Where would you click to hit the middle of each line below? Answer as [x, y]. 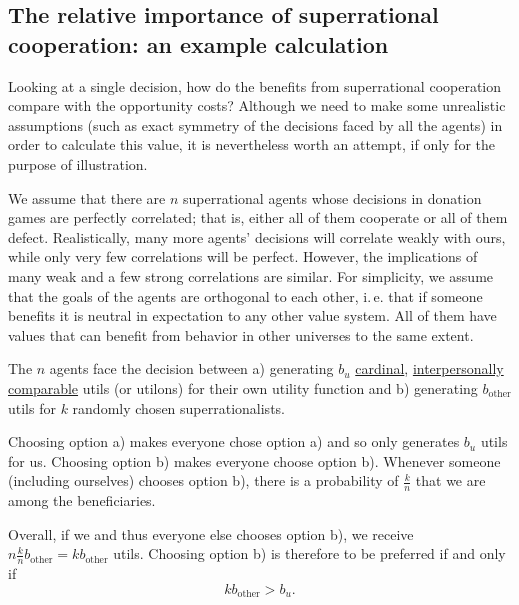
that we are [450, 480]
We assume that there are [87, 197]
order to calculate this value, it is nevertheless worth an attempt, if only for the [251, 144]
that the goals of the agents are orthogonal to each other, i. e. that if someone [245, 295]
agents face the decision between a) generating [191, 368]
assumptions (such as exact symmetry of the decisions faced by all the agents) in [255, 124]
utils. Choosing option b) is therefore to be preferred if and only [309, 553]
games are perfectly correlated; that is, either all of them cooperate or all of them [258, 217]
